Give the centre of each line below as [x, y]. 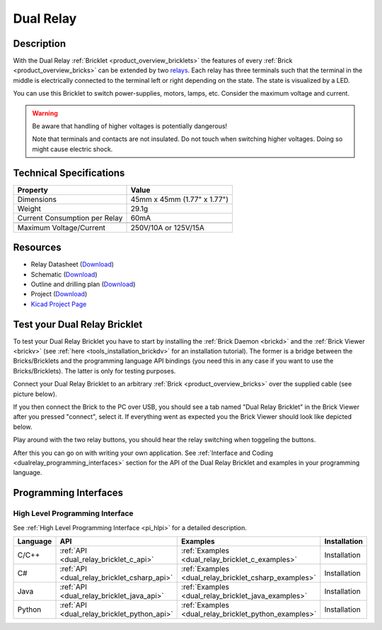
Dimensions [37, 199]
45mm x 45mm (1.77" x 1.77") [180, 199]
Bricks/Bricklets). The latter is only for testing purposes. [94, 371]
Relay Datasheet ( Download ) [73, 264]
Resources [37, 248]
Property [33, 190]
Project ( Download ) [59, 294]
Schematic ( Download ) [64, 274]
